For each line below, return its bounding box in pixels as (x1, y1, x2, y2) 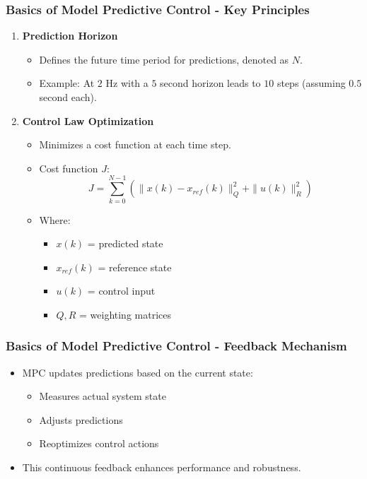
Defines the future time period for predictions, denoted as (39, 52, 289, 66)
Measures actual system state (39, 389, 166, 403)
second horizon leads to (160, 76, 261, 90)
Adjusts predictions (39, 412, 123, 427)
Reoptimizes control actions (39, 436, 159, 451)
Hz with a (105, 76, 148, 90)
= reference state (98, 259, 172, 274)
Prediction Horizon (22, 28, 118, 43)
